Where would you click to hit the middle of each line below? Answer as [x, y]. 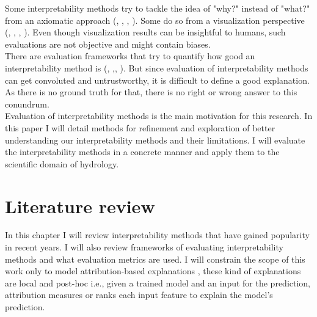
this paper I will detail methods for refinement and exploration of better [140, 127]
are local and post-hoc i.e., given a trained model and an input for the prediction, [158, 282]
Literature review [80, 206]
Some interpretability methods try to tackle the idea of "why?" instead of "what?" [158, 8]
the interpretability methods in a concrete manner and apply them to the [142, 152]
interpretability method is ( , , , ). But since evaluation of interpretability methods [157, 67]
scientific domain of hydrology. [62, 163]
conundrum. [27, 104]
